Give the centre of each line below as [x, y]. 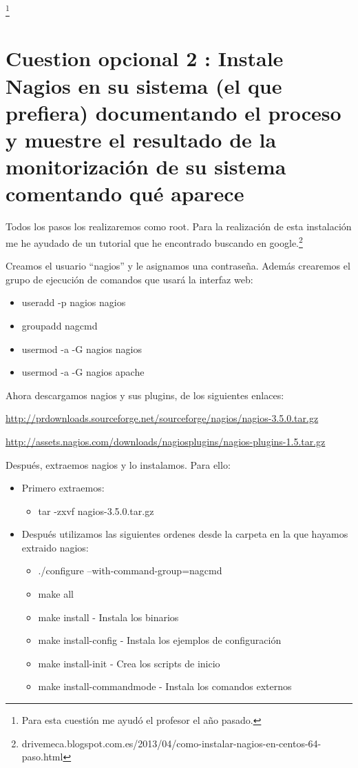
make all [56, 594]
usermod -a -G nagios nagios [82, 348]
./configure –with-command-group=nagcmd [130, 570]
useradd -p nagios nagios [74, 302]
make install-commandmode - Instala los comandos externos [165, 686]
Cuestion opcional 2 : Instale [145, 58]
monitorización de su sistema [146, 166]
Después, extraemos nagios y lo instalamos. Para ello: [118, 464]
